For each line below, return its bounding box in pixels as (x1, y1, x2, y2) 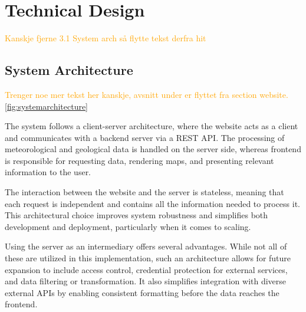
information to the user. (5, 166, 91, 178)
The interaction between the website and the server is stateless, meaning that (5, 186, 284, 198)
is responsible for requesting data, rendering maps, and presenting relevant (5, 154, 274, 166)
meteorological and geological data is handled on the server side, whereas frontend (5, 143, 301, 155)
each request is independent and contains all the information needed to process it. (5, 197, 301, 209)
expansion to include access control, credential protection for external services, (5, 263, 288, 275)
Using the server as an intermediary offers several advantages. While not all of (5, 240, 287, 252)
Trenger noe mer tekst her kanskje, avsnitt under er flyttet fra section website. (5, 88, 288, 100)
